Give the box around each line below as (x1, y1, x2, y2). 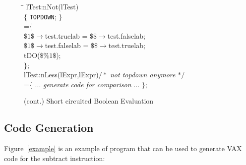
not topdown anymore (110, 69, 176, 80)
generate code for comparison (43, 79, 131, 89)
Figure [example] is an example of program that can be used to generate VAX (4, 143, 242, 154)
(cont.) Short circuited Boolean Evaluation (24, 96, 154, 106)
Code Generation (4, 120, 94, 135)
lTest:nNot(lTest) (26, 1, 79, 11)
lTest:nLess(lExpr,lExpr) (24, 69, 99, 80)
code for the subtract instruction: (4, 153, 105, 163)
